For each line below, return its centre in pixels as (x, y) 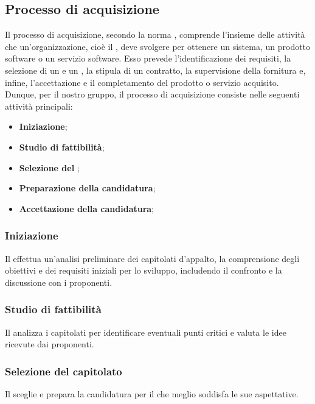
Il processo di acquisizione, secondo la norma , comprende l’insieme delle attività (155, 34)
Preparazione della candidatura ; (87, 188)
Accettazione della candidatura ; (87, 208)
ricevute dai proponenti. (50, 344)
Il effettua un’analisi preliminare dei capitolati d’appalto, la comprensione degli (152, 258)
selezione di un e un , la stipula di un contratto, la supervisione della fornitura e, (155, 70)
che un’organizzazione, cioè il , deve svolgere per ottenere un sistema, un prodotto (158, 46)
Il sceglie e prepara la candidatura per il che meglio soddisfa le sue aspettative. (152, 393)
